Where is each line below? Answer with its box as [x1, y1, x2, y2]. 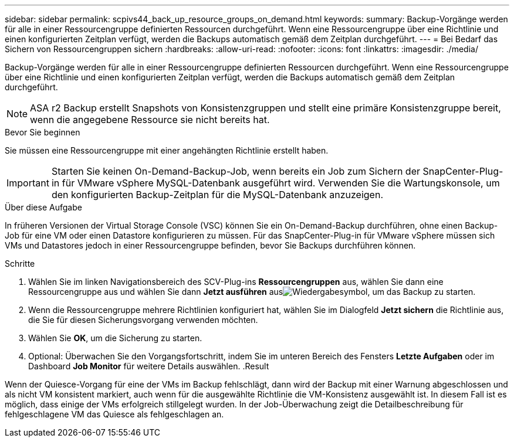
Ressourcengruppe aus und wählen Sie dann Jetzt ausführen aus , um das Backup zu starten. [28, 287, 476, 297]
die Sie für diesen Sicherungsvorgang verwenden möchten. [28, 315, 258, 325]
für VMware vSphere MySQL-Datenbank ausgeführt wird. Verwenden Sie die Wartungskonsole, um [62, 177, 500, 189]
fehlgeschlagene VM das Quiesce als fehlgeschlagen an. [5, 409, 224, 419]
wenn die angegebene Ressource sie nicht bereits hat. [30, 114, 270, 125]
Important [6, 177, 49, 189]
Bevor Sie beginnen [5, 127, 80, 137]
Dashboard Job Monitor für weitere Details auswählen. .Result [28, 361, 269, 371]
